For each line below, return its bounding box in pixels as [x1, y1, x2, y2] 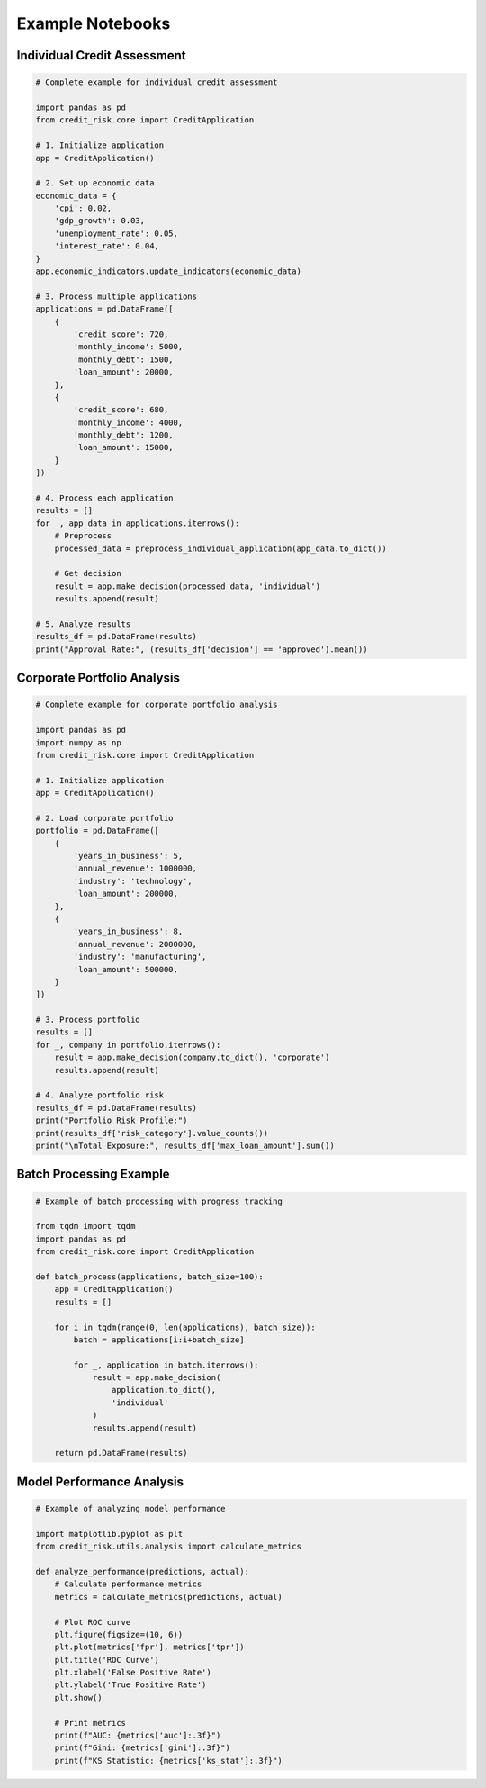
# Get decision [54, 568, 121, 579]
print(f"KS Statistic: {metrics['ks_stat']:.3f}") [54, 1756, 283, 1765]
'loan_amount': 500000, [73, 964, 179, 974]
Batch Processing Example [16, 1167, 170, 1182]
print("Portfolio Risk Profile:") [35, 1115, 188, 1125]
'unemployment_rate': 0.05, [54, 228, 179, 239]
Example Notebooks [16, 14, 171, 33]
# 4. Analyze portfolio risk [35, 1090, 165, 1100]
